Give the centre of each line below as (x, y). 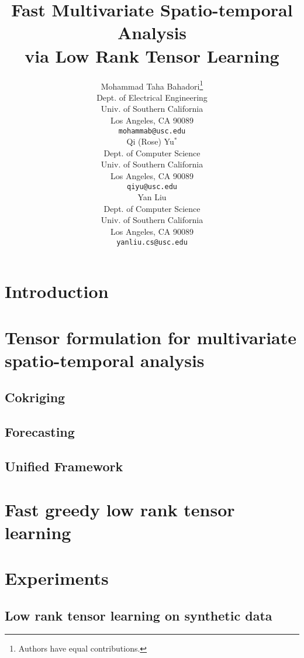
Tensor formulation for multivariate (151, 337)
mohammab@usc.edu (152, 131)
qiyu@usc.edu (152, 186)
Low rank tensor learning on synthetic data (139, 615)
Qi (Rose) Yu (150, 141)
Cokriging (35, 397)
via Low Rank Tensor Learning (152, 55)
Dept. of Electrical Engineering (152, 97)
